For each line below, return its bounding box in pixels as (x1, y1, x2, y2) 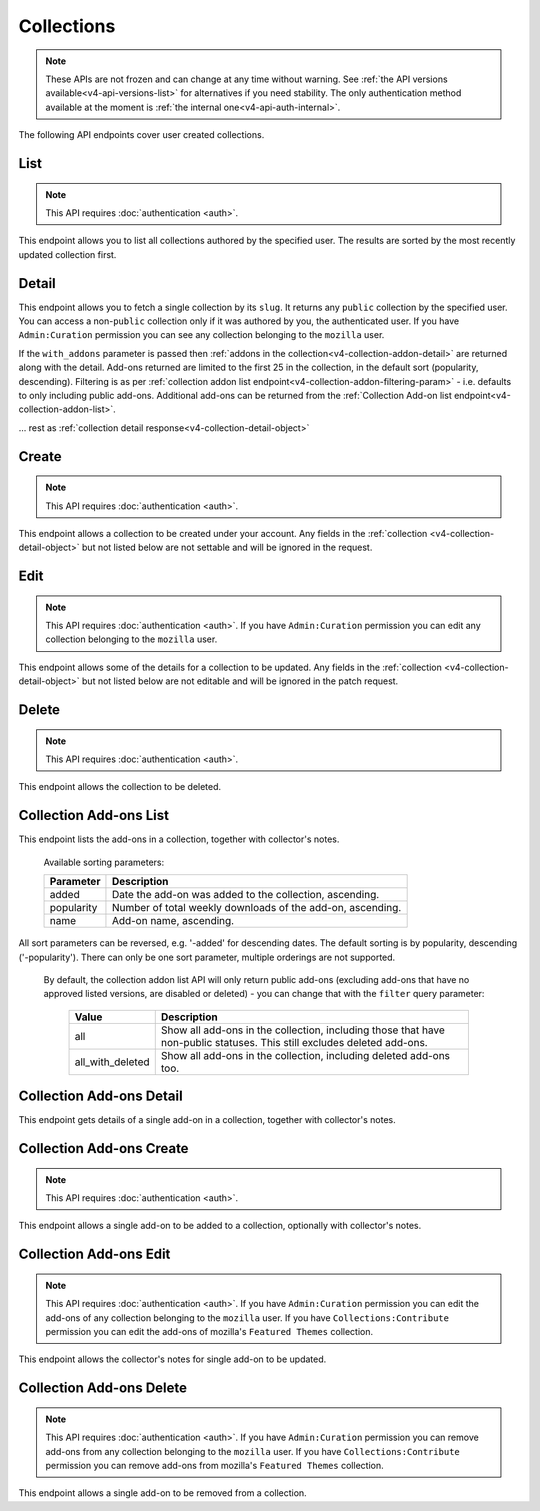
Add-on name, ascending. (111, 914, 235, 928)
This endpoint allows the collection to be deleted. (18, 781, 222, 793)
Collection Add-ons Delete (18, 1380, 188, 1397)
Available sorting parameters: (43, 856, 165, 868)
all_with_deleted (74, 1055, 150, 1069)
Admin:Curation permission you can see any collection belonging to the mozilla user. (18, 329, 385, 341)
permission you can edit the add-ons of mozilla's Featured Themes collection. (45, 1325, 374, 1337)
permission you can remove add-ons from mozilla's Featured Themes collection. (45, 1459, 384, 1471)
